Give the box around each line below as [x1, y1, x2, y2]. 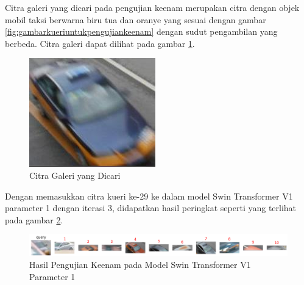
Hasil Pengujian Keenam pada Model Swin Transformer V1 [29, 258, 251, 271]
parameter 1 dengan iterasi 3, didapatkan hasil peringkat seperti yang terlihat [5, 201, 297, 214]
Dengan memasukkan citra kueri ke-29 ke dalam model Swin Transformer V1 [5, 189, 293, 202]
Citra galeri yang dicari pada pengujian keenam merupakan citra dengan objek [5, 1, 300, 13]
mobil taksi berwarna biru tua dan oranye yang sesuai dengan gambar [5, 13, 266, 26]
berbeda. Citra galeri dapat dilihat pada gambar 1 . [5, 37, 195, 49]
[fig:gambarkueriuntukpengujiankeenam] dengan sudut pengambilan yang [5, 25, 278, 38]
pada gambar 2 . [5, 213, 63, 226]
